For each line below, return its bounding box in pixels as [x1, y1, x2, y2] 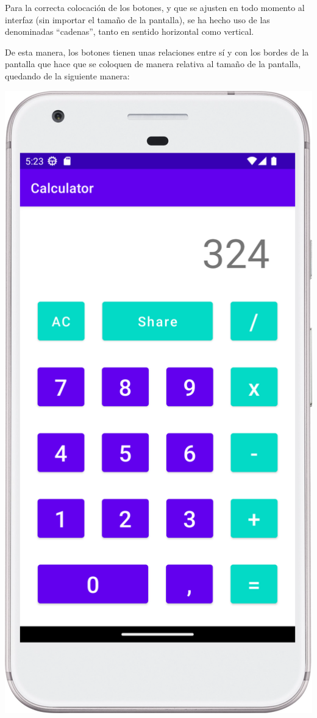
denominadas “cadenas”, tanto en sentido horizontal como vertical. [5, 25, 254, 38]
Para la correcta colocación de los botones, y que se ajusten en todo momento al [5, 1, 305, 13]
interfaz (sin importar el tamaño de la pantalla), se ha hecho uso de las [5, 13, 270, 26]
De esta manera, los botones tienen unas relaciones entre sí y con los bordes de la [5, 45, 309, 58]
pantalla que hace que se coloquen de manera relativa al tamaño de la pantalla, [5, 57, 301, 70]
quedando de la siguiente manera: [5, 69, 130, 82]
